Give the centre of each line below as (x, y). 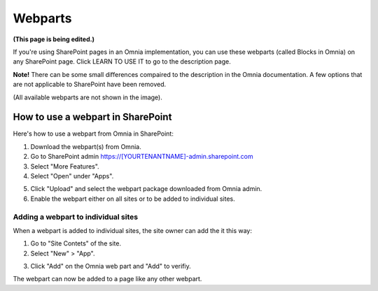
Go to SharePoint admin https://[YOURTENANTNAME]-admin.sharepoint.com (142, 157)
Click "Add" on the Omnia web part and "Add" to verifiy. (111, 267)
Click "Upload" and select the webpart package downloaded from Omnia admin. (146, 189)
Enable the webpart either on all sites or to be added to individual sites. (133, 199)
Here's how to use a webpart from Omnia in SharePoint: (93, 134)
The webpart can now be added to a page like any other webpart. (107, 279)
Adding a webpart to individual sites (76, 217)
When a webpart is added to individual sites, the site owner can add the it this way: (132, 230)
